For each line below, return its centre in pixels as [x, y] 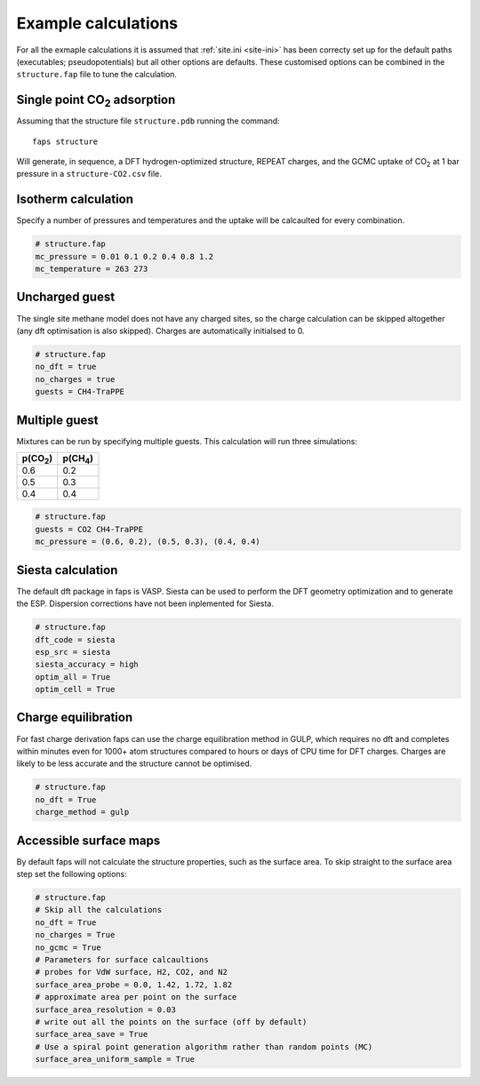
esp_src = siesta [73, 652]
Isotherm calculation [75, 199]
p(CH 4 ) [78, 459]
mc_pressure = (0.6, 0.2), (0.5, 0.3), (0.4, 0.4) [148, 542]
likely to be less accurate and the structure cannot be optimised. [134, 763]
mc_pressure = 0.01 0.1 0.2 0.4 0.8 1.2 [124, 256]
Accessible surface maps [88, 840]
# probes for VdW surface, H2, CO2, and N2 [132, 972]
